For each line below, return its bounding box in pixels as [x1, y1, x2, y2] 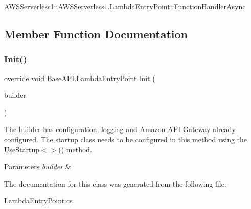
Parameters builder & [4, 161, 71, 172]
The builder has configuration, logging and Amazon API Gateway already [4, 124, 236, 135]
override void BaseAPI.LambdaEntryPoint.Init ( [4, 72, 155, 83]
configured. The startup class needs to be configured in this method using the [4, 134, 247, 144]
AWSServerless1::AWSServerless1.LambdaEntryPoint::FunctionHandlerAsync [4, 1, 246, 11]
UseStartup [4, 144, 39, 154]
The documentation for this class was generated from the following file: [4, 178, 226, 189]
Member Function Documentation [4, 25, 188, 41]
